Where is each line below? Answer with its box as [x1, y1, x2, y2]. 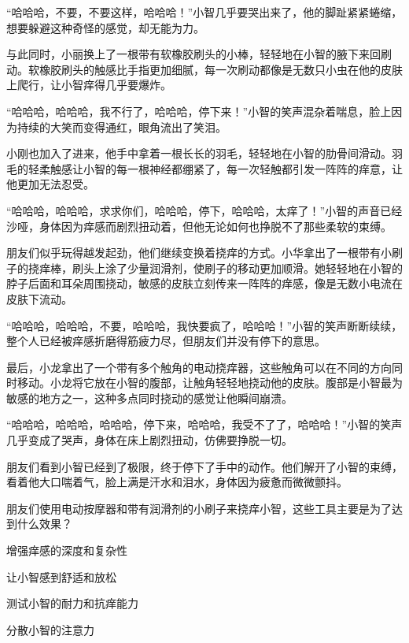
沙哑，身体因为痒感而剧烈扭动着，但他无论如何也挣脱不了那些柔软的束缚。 [6, 217, 392, 234]
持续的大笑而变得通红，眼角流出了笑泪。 [17, 118, 227, 135]
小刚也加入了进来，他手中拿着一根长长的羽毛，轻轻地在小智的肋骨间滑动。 [6, 145, 392, 162]
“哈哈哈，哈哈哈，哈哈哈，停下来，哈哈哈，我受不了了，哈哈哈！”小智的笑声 [6, 416, 403, 433]
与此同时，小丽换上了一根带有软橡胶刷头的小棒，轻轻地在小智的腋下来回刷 [6, 46, 392, 62]
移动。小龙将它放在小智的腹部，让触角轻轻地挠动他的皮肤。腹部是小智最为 [17, 374, 403, 391]
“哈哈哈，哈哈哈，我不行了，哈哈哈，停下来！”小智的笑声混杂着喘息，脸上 [6, 102, 392, 119]
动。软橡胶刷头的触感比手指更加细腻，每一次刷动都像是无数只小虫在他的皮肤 [6, 61, 403, 77]
